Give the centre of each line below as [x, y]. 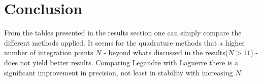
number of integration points [49, 52]
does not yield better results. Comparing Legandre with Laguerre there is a [121, 62]
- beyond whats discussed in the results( [166, 52]
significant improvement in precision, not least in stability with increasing [119, 72]
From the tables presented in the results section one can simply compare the [123, 33]
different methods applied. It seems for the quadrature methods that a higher [124, 42]
